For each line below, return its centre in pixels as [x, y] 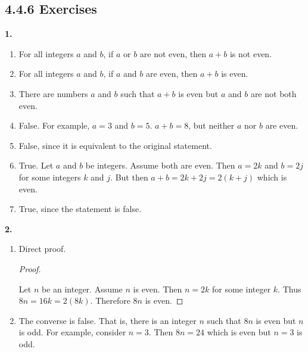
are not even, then [173, 53]
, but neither [211, 125]
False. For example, [54, 125]
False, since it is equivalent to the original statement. [115, 145]
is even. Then [158, 289]
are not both [273, 93]
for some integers [50, 177]
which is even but [239, 332]
